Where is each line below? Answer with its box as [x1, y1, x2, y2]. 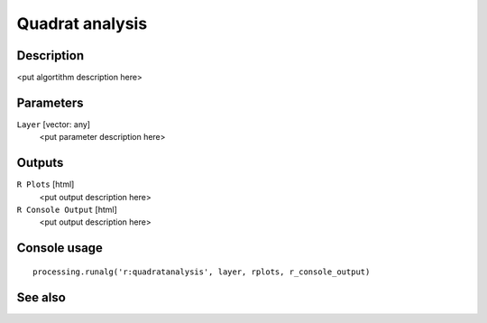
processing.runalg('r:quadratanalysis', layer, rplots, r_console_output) [32, 266, 371, 277]
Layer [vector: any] [16, 118, 90, 130]
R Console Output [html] [16, 204, 117, 216]
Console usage [16, 240, 104, 256]
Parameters [16, 95, 84, 110]
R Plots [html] [16, 179, 75, 189]
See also [16, 290, 67, 305]
